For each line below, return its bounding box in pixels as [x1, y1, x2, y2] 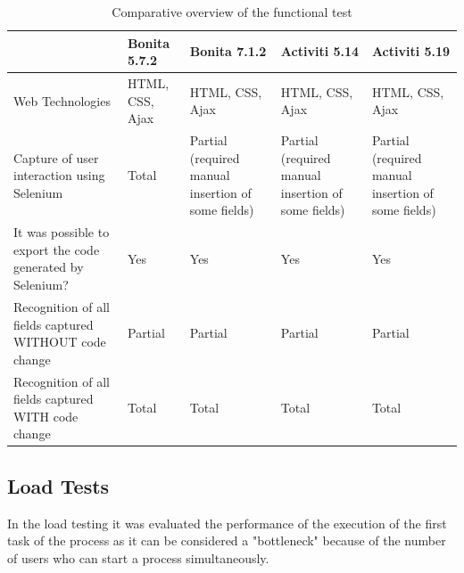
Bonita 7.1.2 [189, 42, 267, 61]
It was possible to [13, 223, 110, 241]
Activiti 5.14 [280, 42, 360, 61]
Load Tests [7, 471, 110, 499]
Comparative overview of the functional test [112, 3, 352, 20]
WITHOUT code [13, 332, 106, 351]
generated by [13, 258, 84, 276]
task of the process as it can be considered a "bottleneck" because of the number [7, 531, 446, 550]
